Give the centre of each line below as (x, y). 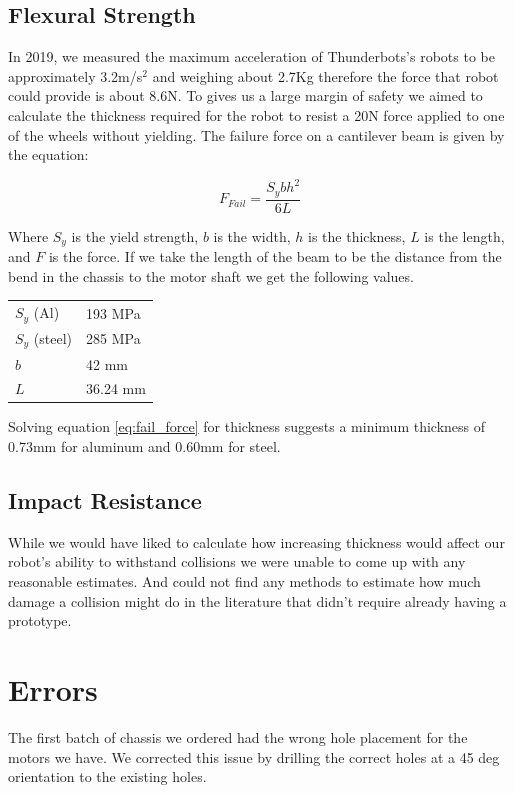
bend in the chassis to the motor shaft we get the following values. (211, 275)
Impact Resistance (105, 500)
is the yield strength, (135, 235)
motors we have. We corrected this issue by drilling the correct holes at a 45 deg (254, 756)
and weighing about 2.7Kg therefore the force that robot (325, 75)
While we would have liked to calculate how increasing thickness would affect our (256, 541)
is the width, (252, 235)
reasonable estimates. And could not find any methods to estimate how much (244, 581)
